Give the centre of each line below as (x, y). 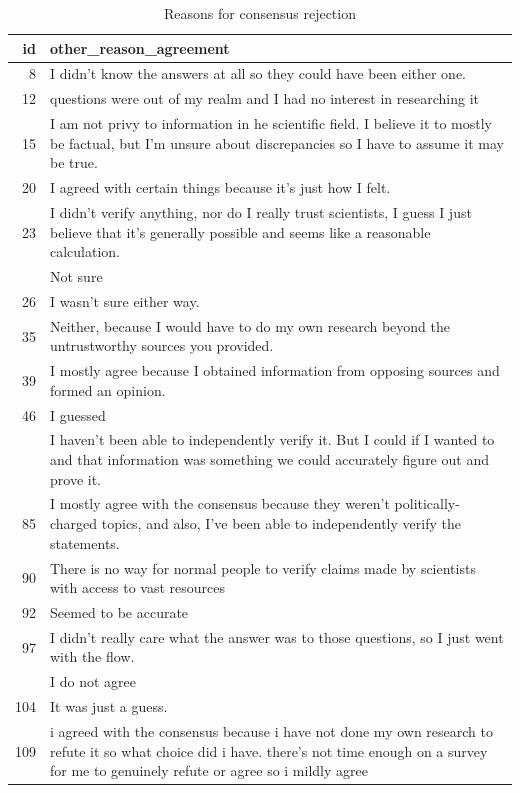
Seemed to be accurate (119, 611)
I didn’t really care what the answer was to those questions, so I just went (277, 636)
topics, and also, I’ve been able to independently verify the (281, 523)
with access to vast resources (138, 587)
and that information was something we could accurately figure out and (269, 459)
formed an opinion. (108, 389)
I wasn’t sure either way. (125, 300)
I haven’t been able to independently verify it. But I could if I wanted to (272, 439)
